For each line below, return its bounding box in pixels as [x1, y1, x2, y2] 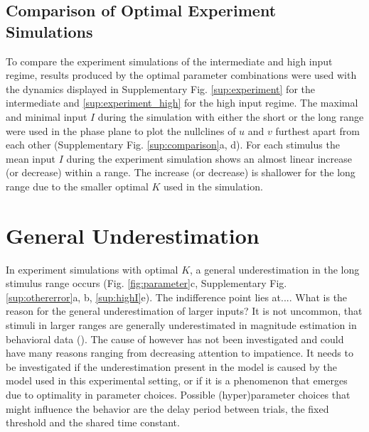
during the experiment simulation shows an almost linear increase [66, 151, 352, 166]
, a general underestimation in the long [190, 261, 360, 276]
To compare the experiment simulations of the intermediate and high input [6, 53, 333, 68]
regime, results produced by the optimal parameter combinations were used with [6, 67, 357, 82]
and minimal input [6, 109, 87, 124]
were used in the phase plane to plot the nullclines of [6, 123, 236, 138]
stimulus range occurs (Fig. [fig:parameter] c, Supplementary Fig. [6, 276, 287, 291]
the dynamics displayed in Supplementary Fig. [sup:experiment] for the [6, 81, 315, 96]
